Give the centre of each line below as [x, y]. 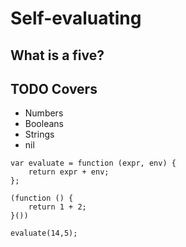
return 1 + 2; [57, 207]
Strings [39, 134]
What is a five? [57, 55]
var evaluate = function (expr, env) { [93, 163]
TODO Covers [54, 88]
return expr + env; [69, 172]
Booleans [44, 124]
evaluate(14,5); [44, 233]
